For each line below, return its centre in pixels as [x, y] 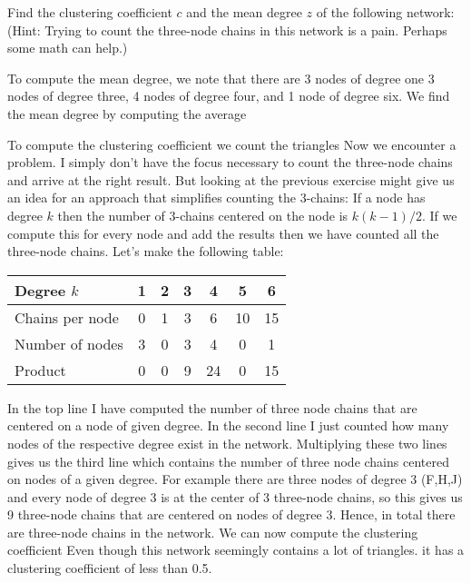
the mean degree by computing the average [127, 113]
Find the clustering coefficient [90, 12]
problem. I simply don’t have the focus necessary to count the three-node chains [230, 162]
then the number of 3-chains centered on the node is [203, 215]
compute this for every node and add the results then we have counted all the [223, 233]
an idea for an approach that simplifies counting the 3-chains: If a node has [216, 198]
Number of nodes [69, 343]
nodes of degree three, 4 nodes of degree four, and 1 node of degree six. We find [229, 96]
